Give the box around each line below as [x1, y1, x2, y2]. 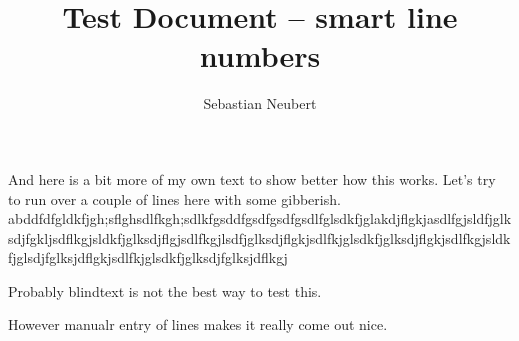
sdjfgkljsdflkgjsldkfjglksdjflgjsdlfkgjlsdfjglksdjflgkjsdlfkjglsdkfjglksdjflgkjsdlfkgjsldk [8, 227, 511, 248]
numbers [199, 35, 321, 76]
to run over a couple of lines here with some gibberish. [8, 188, 341, 209]
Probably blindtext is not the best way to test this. [8, 280, 322, 301]
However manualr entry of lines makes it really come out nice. [8, 314, 388, 335]
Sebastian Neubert [203, 93, 317, 114]
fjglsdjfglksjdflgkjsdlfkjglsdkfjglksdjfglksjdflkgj [8, 247, 288, 268]
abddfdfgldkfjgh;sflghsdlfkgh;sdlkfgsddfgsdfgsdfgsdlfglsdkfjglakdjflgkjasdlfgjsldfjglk [8, 208, 512, 229]
